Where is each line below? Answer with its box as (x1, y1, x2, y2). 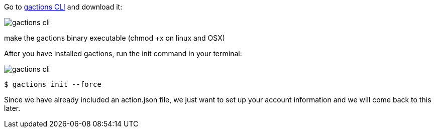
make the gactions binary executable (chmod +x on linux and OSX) (4, 34, 225, 42)
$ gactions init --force (4, 80, 101, 88)
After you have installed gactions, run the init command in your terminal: (4, 49, 242, 58)
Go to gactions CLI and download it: (4, 3, 123, 11)
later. (4, 104, 21, 112)
